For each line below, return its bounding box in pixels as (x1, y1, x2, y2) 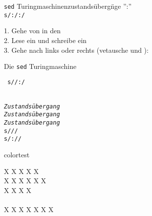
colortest (4, 150, 30, 159)
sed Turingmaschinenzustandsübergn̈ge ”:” (4, 1, 131, 11)
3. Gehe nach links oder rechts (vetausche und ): (4, 44, 149, 55)
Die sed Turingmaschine (4, 61, 77, 71)
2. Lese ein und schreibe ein (4, 35, 87, 45)
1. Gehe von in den (4, 25, 61, 36)
